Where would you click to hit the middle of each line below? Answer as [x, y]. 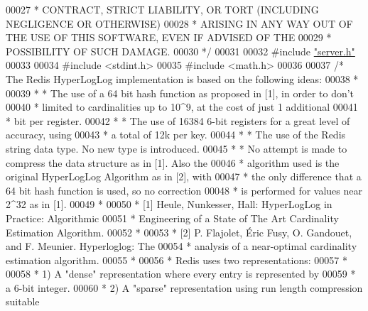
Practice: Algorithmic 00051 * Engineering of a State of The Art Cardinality [172, 218]
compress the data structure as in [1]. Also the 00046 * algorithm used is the [173, 162]
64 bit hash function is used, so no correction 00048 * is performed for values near [184, 190]
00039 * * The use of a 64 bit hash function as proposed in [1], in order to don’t [180, 93]
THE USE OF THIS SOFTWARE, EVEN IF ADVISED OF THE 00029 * [169, 37]
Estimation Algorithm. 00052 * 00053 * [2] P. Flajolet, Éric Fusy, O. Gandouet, [179, 232]
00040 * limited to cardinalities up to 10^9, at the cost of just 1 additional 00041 [182, 107]
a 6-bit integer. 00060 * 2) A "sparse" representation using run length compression [184, 287]
